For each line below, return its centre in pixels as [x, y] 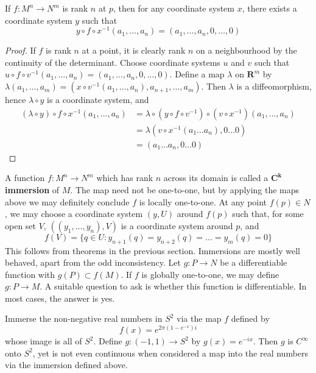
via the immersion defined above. [66, 365]
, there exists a [269, 8]
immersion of [32, 189]
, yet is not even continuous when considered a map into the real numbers [170, 353]
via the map [199, 318]
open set [21, 225]
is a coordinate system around [177, 225]
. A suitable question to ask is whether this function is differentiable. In [173, 286]
